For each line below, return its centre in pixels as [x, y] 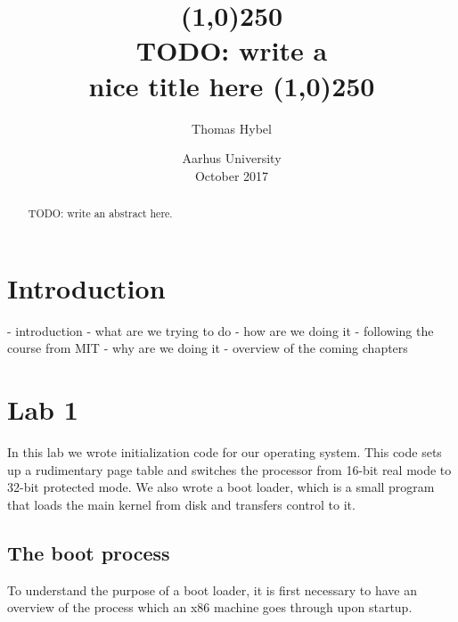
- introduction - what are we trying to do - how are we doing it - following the [221, 330]
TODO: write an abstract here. [100, 213]
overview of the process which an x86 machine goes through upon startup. [210, 607]
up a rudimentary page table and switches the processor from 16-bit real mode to [229, 469]
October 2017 [232, 175]
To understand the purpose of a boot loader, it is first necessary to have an [212, 589]
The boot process [89, 552]
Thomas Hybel [232, 128]
